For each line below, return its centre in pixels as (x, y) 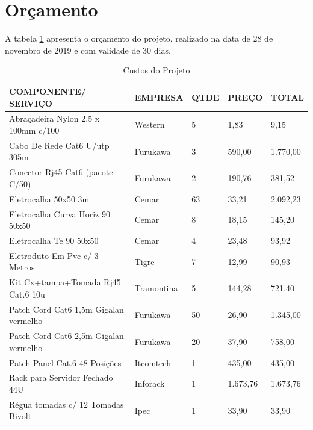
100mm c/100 (34, 130)
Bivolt (20, 416)
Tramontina (156, 288)
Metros (22, 267)
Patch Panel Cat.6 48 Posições (65, 362)
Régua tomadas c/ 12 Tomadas (67, 404)
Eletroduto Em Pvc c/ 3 (54, 255)
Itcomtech (153, 362)
